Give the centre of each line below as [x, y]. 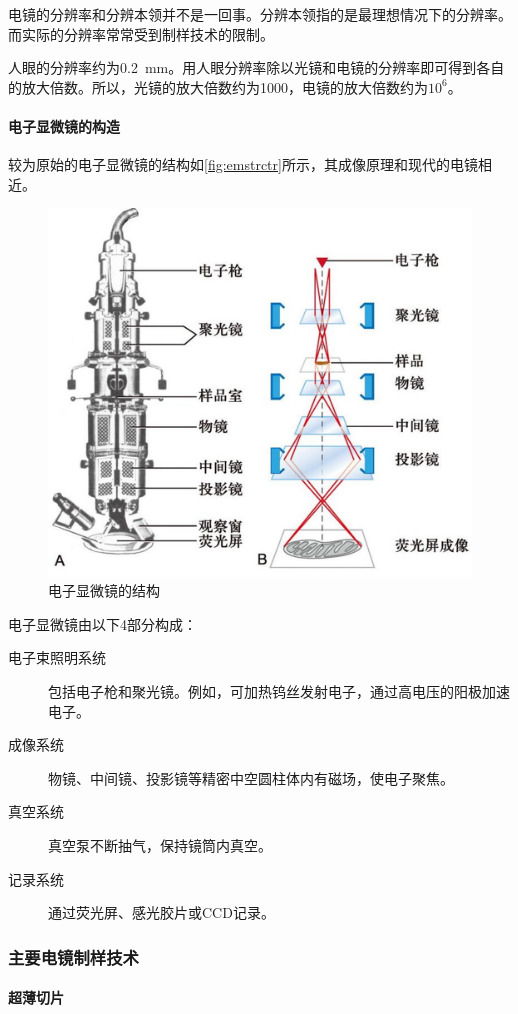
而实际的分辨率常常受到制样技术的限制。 [141, 33]
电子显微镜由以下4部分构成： [102, 623]
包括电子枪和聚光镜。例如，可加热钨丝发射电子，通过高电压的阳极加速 [279, 691]
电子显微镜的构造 [64, 125]
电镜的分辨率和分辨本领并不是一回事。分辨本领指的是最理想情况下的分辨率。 [260, 14]
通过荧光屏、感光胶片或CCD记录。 [161, 912]
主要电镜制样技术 [73, 956]
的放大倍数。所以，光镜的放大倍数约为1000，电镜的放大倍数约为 [218, 86]
